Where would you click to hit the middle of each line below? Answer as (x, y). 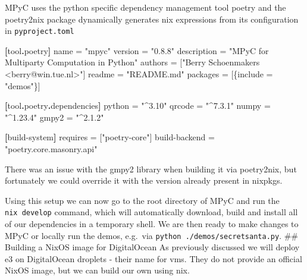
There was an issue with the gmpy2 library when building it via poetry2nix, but (151, 169)
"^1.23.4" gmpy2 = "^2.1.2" (54, 117)
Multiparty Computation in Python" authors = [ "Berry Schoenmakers (132, 62)
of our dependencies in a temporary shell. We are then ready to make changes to (152, 224)
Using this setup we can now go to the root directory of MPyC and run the (142, 200)
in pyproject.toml (40, 31)
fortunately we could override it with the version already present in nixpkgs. (144, 180)
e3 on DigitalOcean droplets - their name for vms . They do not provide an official (153, 258)
